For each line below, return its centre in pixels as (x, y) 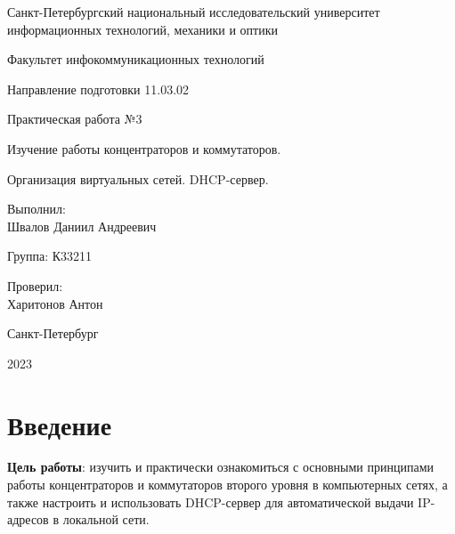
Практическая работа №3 (75, 119)
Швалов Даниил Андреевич (82, 226)
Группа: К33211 (50, 256)
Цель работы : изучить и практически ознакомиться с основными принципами (220, 467)
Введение (60, 424)
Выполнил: (37, 209)
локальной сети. (106, 519)
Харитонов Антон (55, 303)
